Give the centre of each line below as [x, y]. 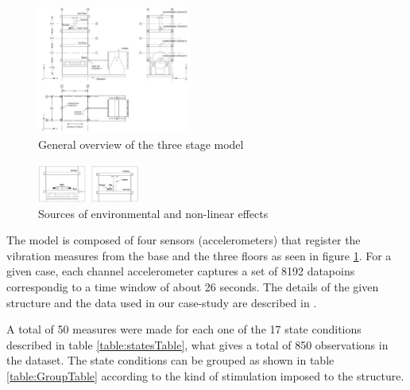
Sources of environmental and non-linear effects [153, 213]
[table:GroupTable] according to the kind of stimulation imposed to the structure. [205, 375]
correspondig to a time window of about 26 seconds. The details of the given [193, 286]
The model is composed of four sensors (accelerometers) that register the [184, 240]
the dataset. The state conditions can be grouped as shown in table [170, 360]
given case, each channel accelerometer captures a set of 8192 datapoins [181, 271]
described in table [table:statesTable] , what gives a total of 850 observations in [197, 344]
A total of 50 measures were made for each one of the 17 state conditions [184, 329]
